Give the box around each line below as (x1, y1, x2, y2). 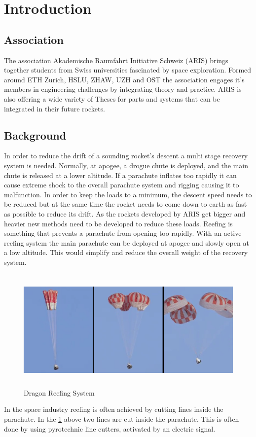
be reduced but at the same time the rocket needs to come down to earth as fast (4, 199, 247, 209)
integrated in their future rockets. (4, 103, 105, 113)
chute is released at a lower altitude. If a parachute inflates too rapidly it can (4, 170, 237, 180)
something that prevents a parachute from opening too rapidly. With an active (4, 228, 242, 238)
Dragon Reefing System (24, 387, 95, 398)
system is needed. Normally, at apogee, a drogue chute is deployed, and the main (4, 160, 249, 170)
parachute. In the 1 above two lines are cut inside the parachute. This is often (4, 414, 239, 424)
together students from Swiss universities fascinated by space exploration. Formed (4, 65, 252, 75)
